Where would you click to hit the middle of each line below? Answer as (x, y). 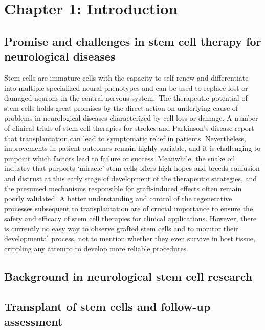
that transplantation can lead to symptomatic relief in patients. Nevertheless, (125, 138)
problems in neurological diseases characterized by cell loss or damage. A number (131, 118)
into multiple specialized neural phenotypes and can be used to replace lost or (126, 88)
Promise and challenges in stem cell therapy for (133, 41)
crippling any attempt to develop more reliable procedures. (96, 249)
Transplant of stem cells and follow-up (107, 306)
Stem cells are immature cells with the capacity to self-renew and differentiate (126, 77)
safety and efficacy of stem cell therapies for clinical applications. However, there (130, 218)
